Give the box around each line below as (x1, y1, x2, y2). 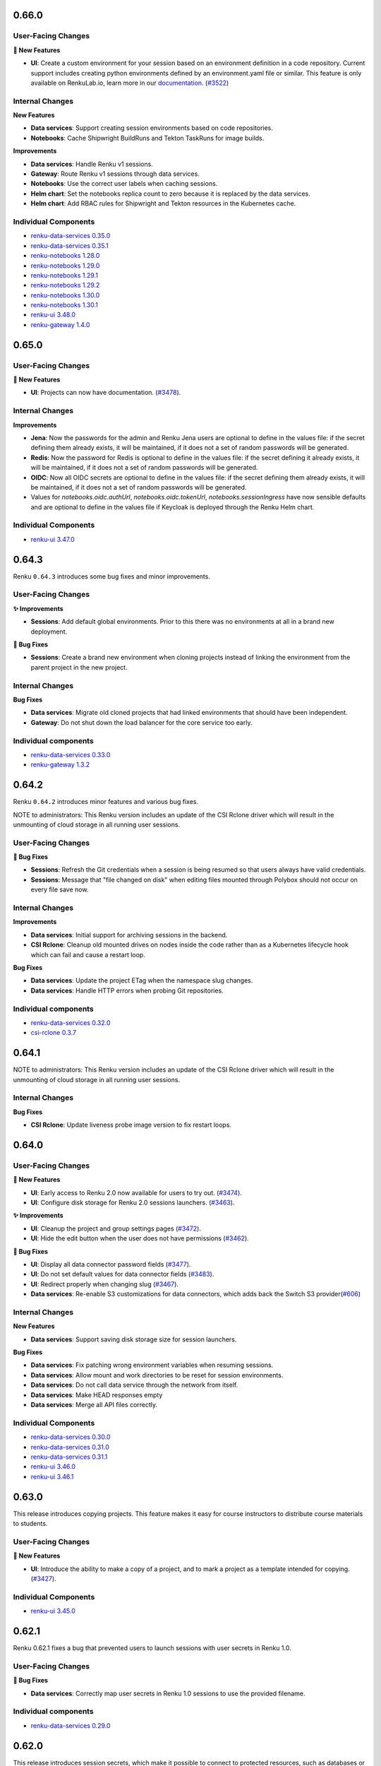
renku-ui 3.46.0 (30, 1462, 76, 1471)
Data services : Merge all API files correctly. (30, 1401, 158, 1409)
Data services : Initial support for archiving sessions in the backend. (30, 930, 228, 939)
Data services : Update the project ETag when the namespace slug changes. (30, 976, 253, 985)
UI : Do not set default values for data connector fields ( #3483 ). (30, 1270, 214, 1279)
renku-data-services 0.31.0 (30, 1442, 109, 1451)
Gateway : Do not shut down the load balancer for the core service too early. (30, 718, 253, 727)
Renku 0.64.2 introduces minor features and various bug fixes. (13, 798, 199, 806)
